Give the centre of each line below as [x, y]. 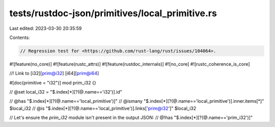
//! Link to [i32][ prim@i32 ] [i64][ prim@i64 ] [54, 73]
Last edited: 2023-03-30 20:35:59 [46, 28]
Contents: [20, 37]
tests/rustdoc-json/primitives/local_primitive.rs [113, 13]
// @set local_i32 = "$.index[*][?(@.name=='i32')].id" [66, 92]
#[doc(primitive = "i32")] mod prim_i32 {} [53, 82]
